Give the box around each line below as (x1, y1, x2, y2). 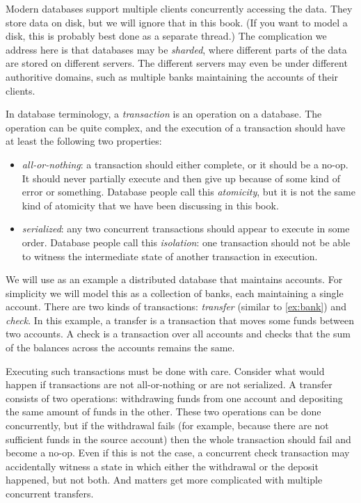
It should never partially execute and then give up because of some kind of (22, 170, 341, 185)
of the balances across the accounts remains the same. (6, 340, 235, 355)
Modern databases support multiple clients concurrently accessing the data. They (6, 1, 353, 15)
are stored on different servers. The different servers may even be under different (6, 56, 348, 70)
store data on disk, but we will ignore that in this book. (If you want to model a (6, 15, 348, 29)
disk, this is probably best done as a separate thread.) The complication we (6, 29, 327, 43)
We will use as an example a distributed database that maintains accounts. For (6, 272, 343, 287)
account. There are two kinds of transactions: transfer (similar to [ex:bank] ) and (6, 299, 346, 314)
